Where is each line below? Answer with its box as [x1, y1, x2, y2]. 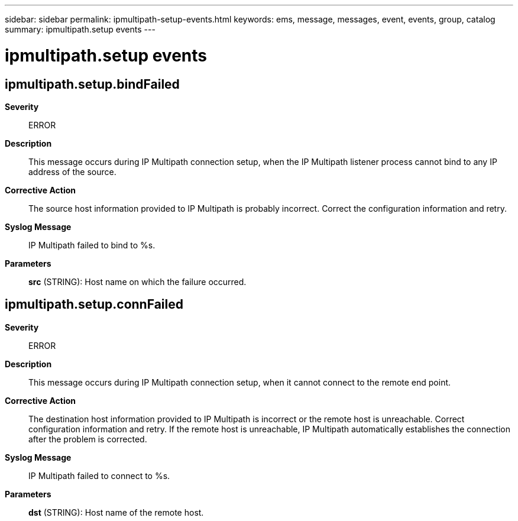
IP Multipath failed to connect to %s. [28, 470, 170, 481]
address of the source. [28, 166, 116, 177]
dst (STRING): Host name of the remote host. [28, 507, 204, 517]
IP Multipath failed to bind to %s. [28, 240, 156, 250]
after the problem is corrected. [28, 433, 147, 444]
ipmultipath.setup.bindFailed [5, 76, 180, 92]
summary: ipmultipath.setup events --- [5, 24, 156, 34]
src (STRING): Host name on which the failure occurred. [28, 276, 247, 287]
